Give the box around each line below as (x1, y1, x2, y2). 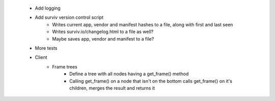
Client (35, 54, 48, 60)
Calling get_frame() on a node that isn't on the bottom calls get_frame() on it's (69, 78, 233, 84)
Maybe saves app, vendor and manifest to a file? (52, 36, 154, 42)
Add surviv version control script (35, 14, 104, 20)
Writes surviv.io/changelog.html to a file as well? (52, 28, 154, 35)
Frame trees (52, 63, 77, 70)
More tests (35, 45, 58, 51)
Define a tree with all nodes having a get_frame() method (69, 71, 189, 77)
